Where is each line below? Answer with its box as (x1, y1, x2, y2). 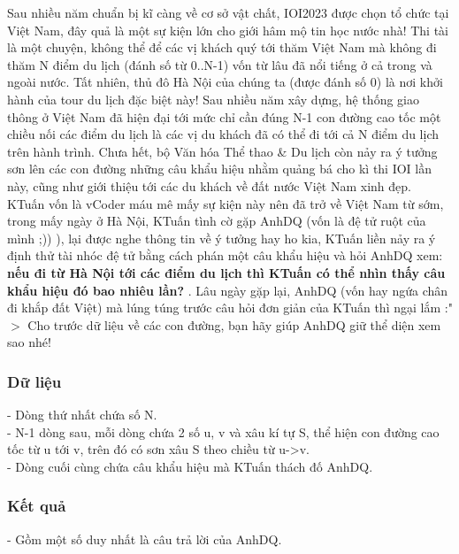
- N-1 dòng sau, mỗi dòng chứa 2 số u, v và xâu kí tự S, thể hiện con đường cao (7, 422, 440, 441)
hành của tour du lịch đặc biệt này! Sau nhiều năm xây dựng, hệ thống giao (7, 89, 419, 108)
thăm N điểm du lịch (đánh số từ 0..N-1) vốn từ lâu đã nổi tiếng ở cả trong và (7, 55, 432, 73)
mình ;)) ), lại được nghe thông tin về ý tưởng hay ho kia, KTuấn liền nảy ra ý (7, 228, 436, 247)
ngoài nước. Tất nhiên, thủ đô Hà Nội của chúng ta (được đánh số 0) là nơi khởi (7, 73, 443, 91)
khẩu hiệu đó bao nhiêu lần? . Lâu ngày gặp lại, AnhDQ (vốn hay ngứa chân (7, 281, 448, 299)
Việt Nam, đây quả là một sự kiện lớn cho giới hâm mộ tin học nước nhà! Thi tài (7, 20, 449, 39)
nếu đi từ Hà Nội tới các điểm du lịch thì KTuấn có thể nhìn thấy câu (7, 263, 446, 281)
